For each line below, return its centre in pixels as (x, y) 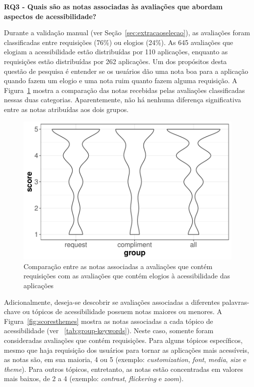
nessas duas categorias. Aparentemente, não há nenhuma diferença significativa (123, 100)
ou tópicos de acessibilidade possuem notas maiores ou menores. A (122, 311)
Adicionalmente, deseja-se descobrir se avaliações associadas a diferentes (112, 302)
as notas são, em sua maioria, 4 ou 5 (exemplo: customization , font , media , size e (125, 359)
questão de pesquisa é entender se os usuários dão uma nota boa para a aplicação (126, 71)
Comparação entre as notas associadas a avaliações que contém (118, 266)
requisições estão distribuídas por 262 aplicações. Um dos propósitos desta (115, 61)
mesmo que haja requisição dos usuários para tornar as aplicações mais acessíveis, (127, 350)
